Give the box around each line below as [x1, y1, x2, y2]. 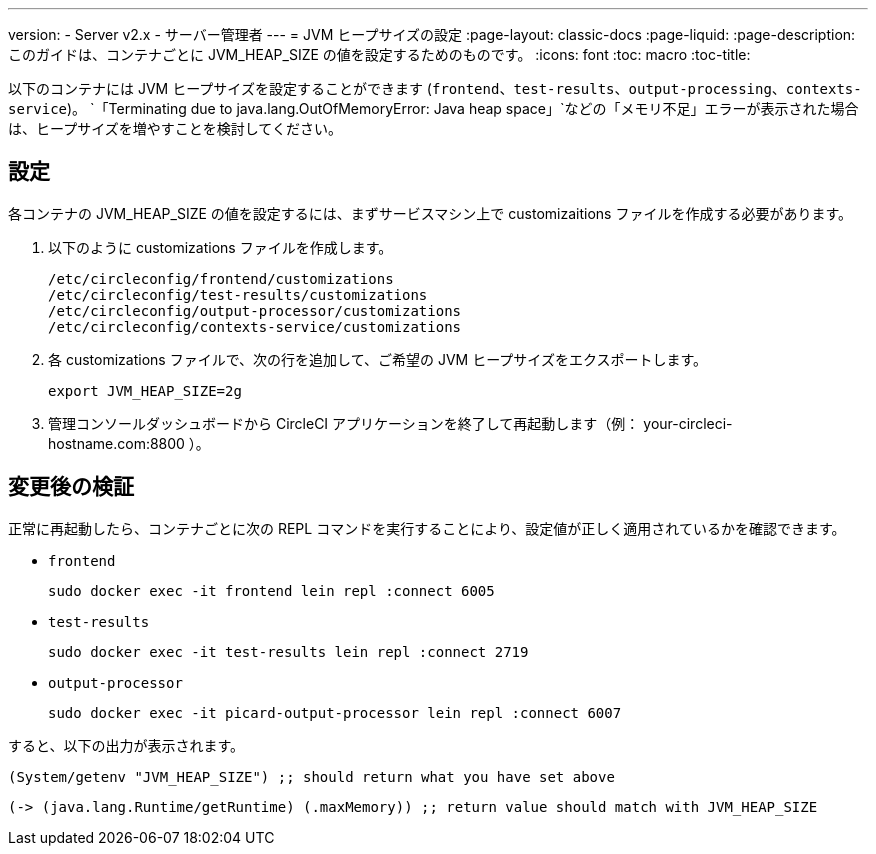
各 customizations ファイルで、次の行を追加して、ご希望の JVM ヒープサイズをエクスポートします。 [48, 350, 708, 368]
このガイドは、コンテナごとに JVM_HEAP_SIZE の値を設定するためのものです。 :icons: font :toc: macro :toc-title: [8, 46, 751, 63]
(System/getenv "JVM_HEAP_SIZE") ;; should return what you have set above [8, 768, 615, 785]
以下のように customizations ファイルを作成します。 [48, 238, 393, 256]
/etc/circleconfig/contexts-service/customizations [48, 318, 462, 335]
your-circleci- [643, 414, 733, 432]
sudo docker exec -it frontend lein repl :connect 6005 [48, 582, 495, 599]
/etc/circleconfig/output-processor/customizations [48, 302, 462, 319]
